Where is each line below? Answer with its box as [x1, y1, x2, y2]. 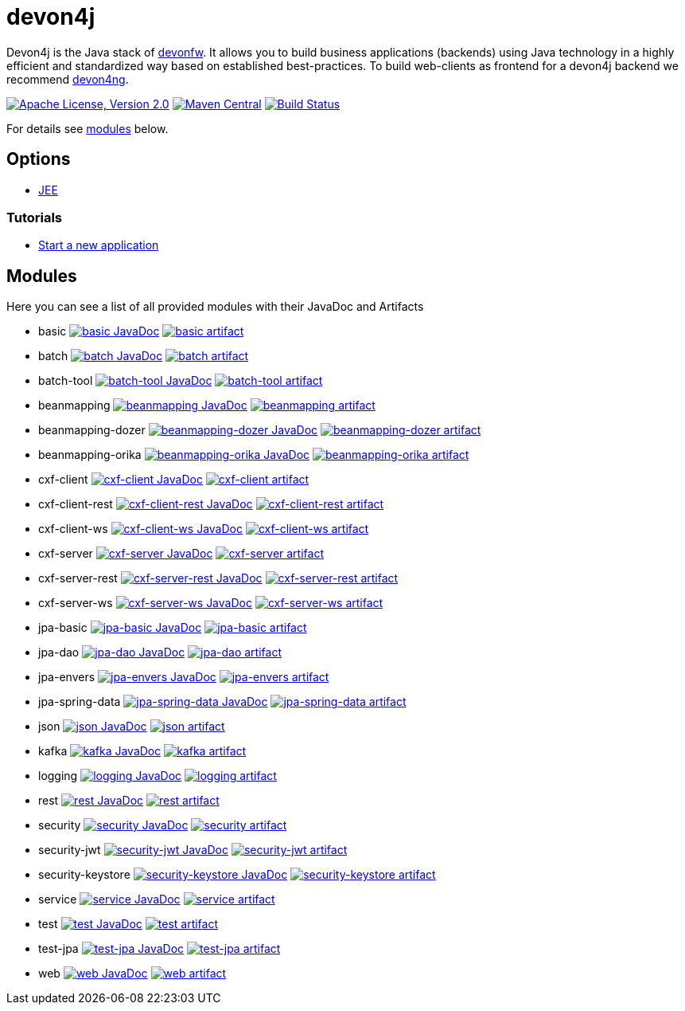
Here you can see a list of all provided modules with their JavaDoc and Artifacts [6, 300, 424, 314]
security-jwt [38, 843, 101, 857]
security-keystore [38, 868, 130, 882]
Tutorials [6, 209, 63, 225]
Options [6, 149, 71, 170]
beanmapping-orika [38, 448, 142, 462]
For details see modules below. [6, 121, 169, 135]
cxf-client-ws [38, 522, 108, 536]
